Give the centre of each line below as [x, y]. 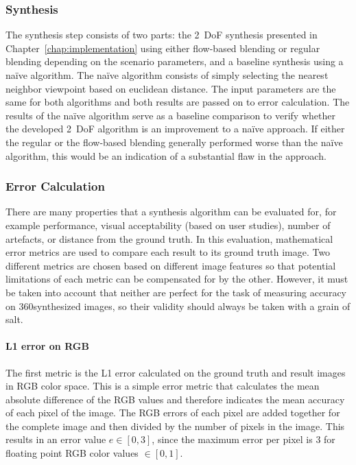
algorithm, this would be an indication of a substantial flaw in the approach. [166, 155]
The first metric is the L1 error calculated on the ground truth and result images [176, 372]
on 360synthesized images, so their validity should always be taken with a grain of [178, 306]
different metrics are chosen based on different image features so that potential [171, 265]
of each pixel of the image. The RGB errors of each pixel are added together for [173, 413]
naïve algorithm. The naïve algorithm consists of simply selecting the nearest [167, 75]
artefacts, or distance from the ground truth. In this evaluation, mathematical [169, 238]
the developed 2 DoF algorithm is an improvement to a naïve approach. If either [175, 129]
